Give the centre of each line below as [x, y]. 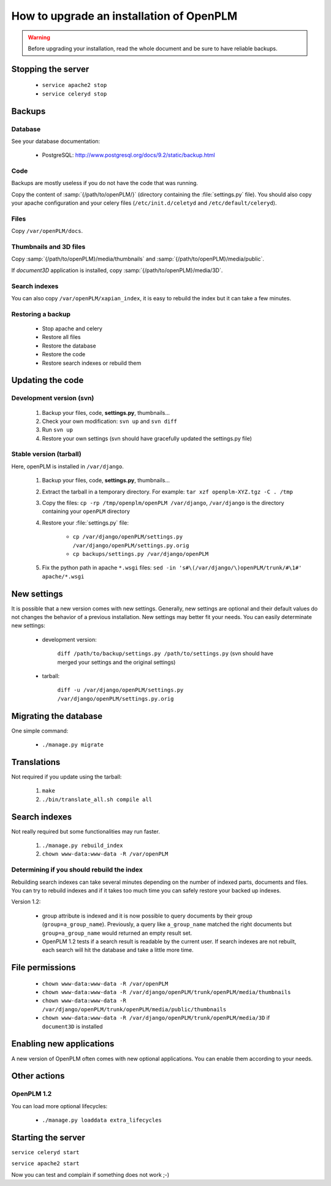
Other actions [38, 1076]
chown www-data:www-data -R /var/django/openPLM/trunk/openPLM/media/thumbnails [166, 992]
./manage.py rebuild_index [82, 846]
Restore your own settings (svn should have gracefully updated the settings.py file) [147, 438]
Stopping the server [50, 69]
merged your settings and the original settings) [116, 662]
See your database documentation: [56, 141]
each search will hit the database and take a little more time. [118, 950]
